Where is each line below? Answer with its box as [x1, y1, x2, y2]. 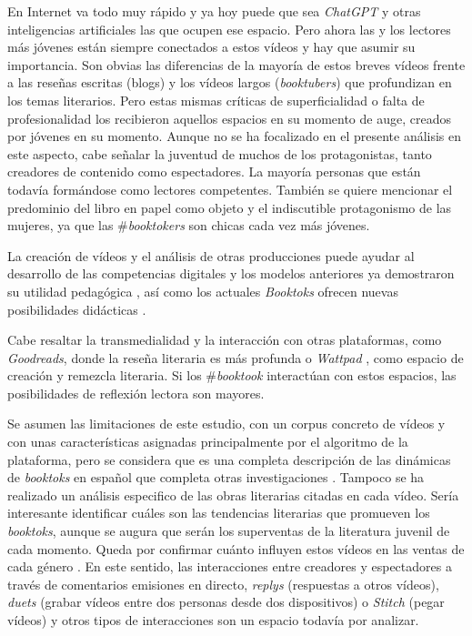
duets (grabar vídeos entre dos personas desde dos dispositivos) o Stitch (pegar [7, 592, 445, 611]
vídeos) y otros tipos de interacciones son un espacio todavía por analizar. [7, 611, 419, 629]
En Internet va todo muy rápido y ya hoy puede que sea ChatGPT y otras [7, 2, 421, 20]
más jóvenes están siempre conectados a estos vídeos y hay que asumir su [7, 37, 416, 56]
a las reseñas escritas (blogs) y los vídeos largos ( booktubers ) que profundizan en [7, 73, 452, 92]
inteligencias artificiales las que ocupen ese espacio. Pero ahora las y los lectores [7, 19, 451, 38]
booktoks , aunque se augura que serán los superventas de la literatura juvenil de [7, 521, 450, 540]
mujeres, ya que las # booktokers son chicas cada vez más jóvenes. [7, 216, 370, 235]
